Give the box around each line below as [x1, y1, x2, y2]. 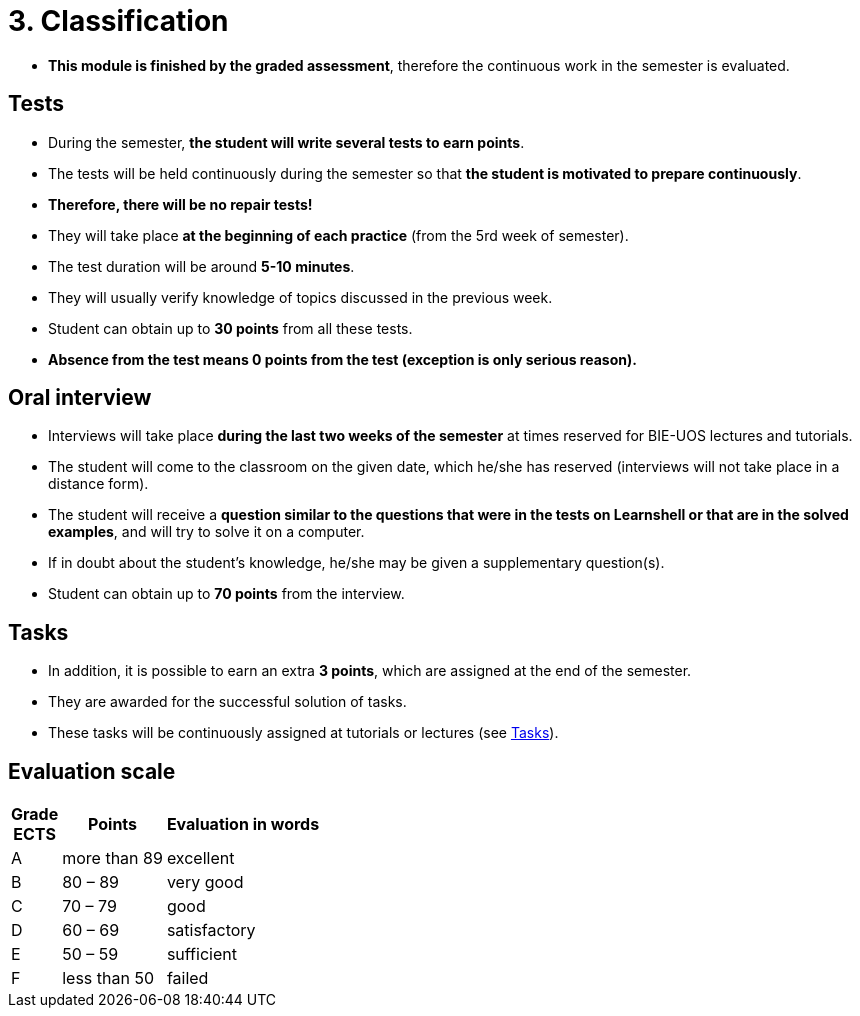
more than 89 [62, 848, 163, 869]
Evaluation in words [166, 814, 320, 835]
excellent [166, 848, 235, 869]
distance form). [48, 475, 149, 493]
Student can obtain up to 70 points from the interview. [48, 585, 405, 603]
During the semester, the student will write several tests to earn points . [48, 133, 525, 151]
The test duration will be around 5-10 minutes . [48, 257, 355, 275]
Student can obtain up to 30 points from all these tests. [48, 319, 413, 337]
